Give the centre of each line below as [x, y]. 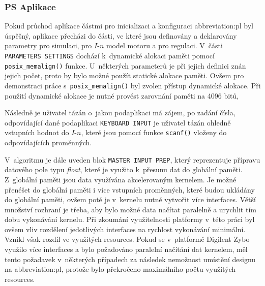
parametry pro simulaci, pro [48, 45]
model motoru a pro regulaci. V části [164, 45]
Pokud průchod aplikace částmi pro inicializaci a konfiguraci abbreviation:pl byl [129, 26]
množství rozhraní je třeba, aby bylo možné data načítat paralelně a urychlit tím [130, 209]
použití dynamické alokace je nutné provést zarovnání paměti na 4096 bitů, [122, 95]
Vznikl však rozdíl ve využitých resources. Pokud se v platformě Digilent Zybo [127, 239]
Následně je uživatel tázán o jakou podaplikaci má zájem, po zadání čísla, [120, 113]
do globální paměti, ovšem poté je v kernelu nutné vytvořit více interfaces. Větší [130, 199]
